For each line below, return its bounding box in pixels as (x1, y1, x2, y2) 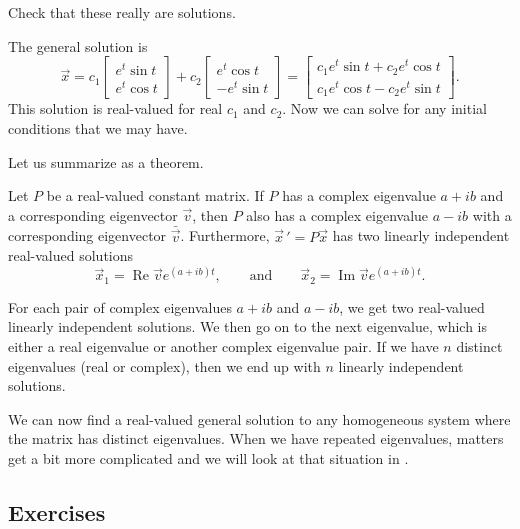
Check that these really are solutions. (8, 2, 236, 22)
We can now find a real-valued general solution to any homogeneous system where (8, 408, 511, 429)
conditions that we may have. (8, 117, 188, 138)
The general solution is (8, 35, 148, 56)
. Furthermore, (180, 225, 270, 246)
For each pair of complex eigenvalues (8, 296, 232, 317)
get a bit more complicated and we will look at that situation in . (8, 448, 409, 469)
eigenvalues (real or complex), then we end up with (8, 355, 321, 376)
